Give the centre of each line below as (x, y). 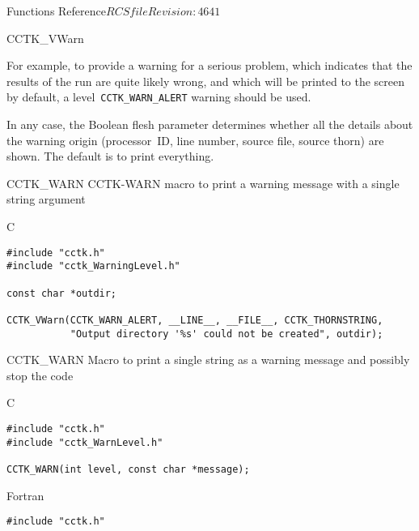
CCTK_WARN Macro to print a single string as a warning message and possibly (208, 360)
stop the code (40, 375)
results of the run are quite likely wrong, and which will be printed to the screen (206, 81)
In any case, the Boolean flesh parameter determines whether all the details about (210, 124)
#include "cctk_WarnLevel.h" (85, 442)
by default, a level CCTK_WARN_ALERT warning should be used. (159, 97)
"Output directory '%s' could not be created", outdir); (226, 334)
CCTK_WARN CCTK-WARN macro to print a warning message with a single (203, 183)
